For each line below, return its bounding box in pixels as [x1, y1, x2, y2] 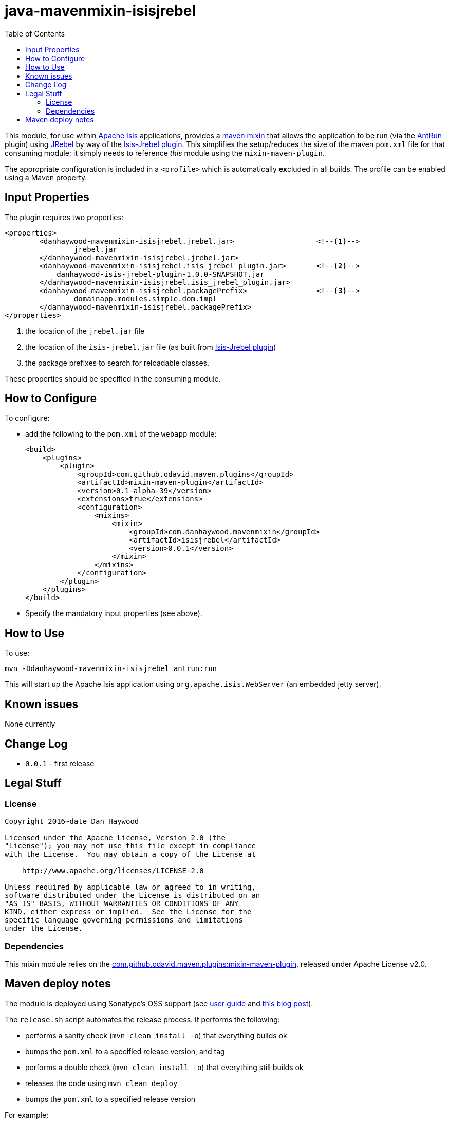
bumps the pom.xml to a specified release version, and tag [25, 1046, 225, 1056]
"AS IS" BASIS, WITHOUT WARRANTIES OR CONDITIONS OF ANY [5, 899, 239, 908]
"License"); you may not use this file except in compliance [5, 842, 256, 851]
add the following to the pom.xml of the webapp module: [25, 429, 217, 439]
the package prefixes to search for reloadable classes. [25, 358, 209, 367]
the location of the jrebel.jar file [25, 326, 145, 335]
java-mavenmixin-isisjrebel [5, 2, 196, 20]
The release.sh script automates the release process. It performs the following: [5, 1015, 280, 1024]
